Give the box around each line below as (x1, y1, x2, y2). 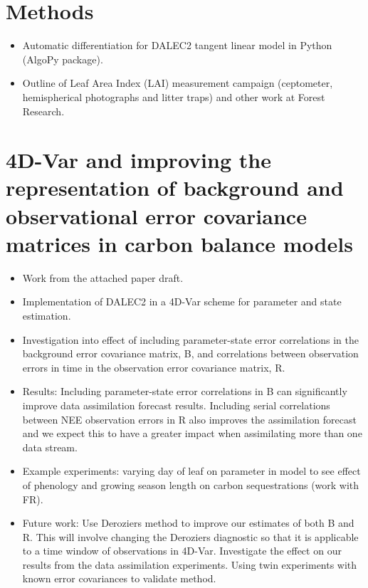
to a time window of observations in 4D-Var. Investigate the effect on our (22, 543, 342, 558)
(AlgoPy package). (22, 51, 103, 66)
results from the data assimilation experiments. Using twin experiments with (22, 557, 357, 572)
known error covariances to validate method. (22, 571, 216, 586)
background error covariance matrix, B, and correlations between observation (22, 346, 359, 361)
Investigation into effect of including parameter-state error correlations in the (22, 332, 359, 347)
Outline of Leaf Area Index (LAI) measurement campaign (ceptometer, (22, 75, 333, 90)
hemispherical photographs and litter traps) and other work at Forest (22, 89, 325, 104)
